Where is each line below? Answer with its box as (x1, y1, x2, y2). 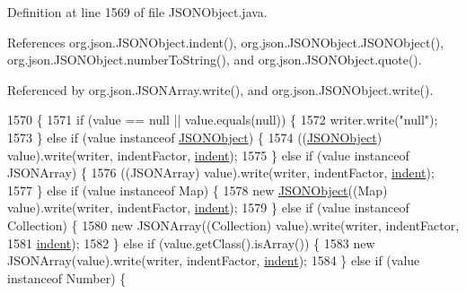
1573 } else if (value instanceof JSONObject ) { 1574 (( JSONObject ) (7, 127, 382, 146)
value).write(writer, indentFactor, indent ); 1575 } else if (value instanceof (7, 145, 409, 164)
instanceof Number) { (7, 268, 127, 287)
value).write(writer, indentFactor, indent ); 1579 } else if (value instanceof (7, 198, 409, 217)
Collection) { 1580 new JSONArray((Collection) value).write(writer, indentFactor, (7, 215, 460, 234)
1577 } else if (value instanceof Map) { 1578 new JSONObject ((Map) (7, 180, 388, 199)
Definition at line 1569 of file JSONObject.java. (7, 3, 268, 21)
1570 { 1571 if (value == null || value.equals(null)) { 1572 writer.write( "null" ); (7, 110, 438, 129)
